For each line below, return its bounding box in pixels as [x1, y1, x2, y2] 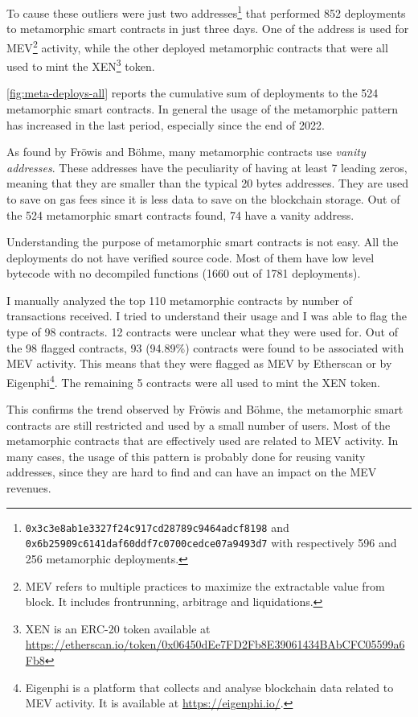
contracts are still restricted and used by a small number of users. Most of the [6, 416, 391, 433]
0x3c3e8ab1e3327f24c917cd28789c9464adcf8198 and [25, 518, 289, 535]
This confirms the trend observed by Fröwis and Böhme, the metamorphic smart [6, 401, 404, 418]
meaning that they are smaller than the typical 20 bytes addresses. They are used [6, 175, 408, 192]
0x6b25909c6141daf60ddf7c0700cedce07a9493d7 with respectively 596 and [25, 534, 397, 551]
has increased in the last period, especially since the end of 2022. [6, 116, 325, 133]
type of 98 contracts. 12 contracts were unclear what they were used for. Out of [6, 323, 398, 340]
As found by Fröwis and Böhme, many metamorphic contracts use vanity [6, 143, 366, 160]
